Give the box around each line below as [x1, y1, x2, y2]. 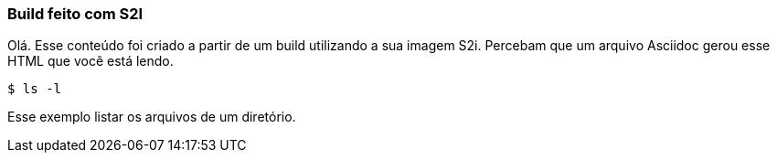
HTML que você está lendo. [7, 53, 174, 69]
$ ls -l [7, 81, 62, 97]
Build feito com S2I [7, 5, 144, 23]
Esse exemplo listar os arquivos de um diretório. [7, 109, 296, 125]
